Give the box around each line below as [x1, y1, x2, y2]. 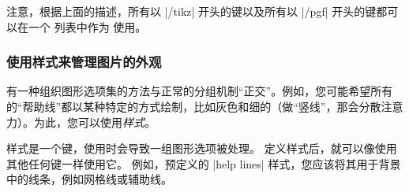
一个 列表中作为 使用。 [28, 18, 147, 35]
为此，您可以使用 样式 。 [33, 113, 156, 130]
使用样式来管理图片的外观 [6, 52, 162, 72]
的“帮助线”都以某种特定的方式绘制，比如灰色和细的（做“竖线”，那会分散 [6, 98, 381, 114]
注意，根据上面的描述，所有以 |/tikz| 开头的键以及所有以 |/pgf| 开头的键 [6, 3, 377, 19]
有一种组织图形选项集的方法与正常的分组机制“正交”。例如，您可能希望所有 [6, 83, 393, 99]
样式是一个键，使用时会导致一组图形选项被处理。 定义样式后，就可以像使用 [6, 140, 397, 157]
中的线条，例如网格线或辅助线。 [6, 171, 172, 187]
